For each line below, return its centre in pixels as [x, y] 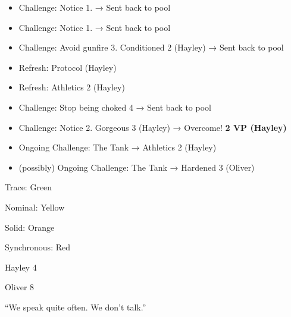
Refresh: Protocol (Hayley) [68, 67]
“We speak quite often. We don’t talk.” [76, 307]
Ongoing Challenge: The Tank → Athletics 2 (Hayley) [118, 147]
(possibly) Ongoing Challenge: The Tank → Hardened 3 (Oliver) [137, 167]
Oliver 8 [20, 287]
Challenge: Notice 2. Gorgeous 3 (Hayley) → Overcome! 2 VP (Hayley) [153, 127]
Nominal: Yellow [35, 207]
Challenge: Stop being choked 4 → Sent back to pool [115, 107]
